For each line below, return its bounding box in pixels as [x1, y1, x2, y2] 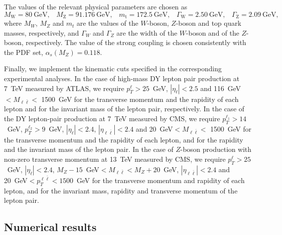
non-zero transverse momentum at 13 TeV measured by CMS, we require [4, 153, 226, 164]
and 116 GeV [200, 83, 241, 93]
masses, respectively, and [4, 27, 79, 38]
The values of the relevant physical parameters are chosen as [4, 1, 188, 11]
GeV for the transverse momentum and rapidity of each [76, 175, 245, 185]
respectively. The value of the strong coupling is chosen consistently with [26, 37, 246, 47]
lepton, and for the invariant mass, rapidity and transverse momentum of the [4, 185, 237, 195]
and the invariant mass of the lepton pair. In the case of [4, 144, 174, 154]
